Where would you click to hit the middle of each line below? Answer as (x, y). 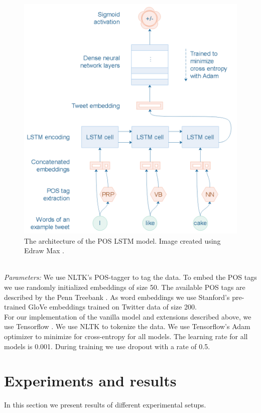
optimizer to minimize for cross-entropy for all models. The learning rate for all (126, 336)
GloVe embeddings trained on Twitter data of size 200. (112, 307)
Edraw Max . (44, 250)
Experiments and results (90, 381)
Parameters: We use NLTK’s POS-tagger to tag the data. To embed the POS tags (130, 277)
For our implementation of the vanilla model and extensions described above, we (128, 316)
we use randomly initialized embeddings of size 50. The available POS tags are (125, 287)
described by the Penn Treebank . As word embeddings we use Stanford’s (117, 297)
